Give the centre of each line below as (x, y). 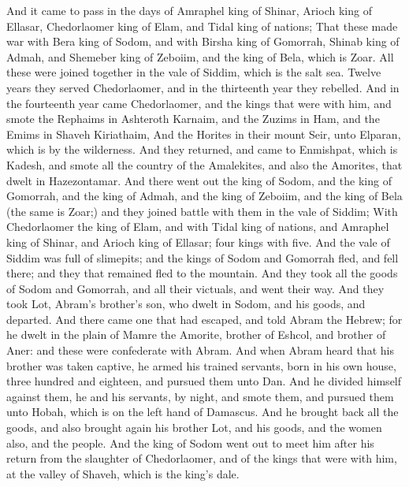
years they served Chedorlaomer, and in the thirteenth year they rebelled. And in (203, 87)
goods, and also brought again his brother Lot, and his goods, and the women (194, 428)
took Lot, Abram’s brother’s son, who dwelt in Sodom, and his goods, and (186, 304)
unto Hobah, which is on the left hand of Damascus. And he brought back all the (203, 412)
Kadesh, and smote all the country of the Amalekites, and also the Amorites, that (204, 164)
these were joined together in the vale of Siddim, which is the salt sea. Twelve (194, 72)
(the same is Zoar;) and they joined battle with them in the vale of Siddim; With (202, 211)
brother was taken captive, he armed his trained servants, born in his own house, (201, 365)
